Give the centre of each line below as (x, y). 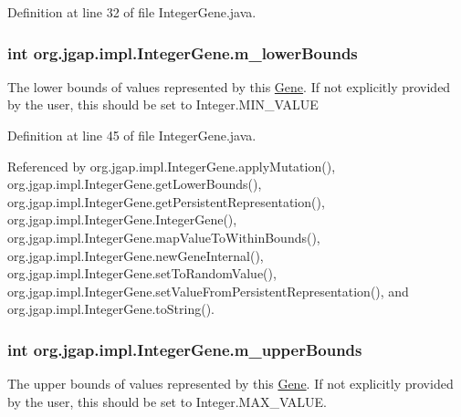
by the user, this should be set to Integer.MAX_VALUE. (167, 401)
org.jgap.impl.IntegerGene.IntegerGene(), (122, 219)
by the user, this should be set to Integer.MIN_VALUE (163, 104)
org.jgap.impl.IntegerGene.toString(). (111, 309)
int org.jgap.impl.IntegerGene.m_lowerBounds (183, 52)
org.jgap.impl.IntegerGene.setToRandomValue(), (142, 273)
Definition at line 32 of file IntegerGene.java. (132, 12)
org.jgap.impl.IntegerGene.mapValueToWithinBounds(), (164, 237)
